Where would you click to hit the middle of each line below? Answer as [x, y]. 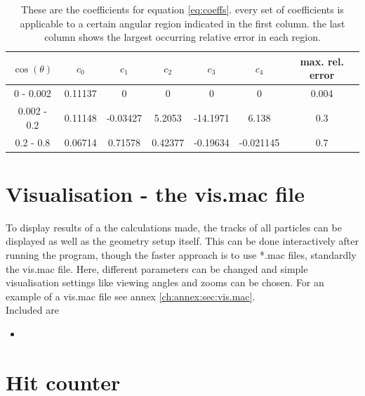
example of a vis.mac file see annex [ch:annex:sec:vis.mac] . [131, 296]
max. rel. [322, 61]
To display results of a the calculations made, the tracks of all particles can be [174, 227]
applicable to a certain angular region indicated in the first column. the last [182, 23]
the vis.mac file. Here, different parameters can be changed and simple [157, 268]
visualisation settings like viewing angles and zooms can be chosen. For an [165, 282]
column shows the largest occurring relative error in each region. [182, 37]
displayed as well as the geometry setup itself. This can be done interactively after [182, 241]
